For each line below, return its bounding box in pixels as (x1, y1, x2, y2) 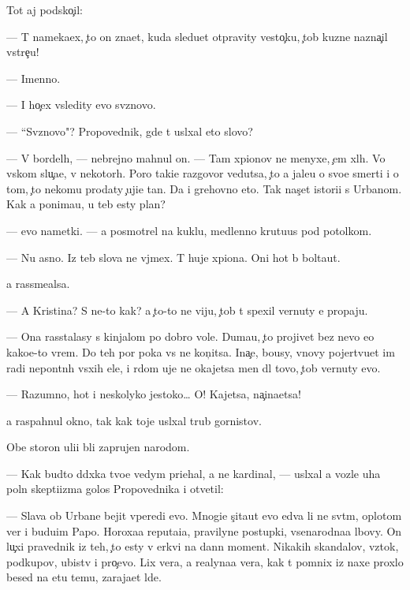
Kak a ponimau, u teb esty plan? (6, 196, 166, 212)
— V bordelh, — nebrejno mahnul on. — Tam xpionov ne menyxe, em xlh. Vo (6, 149, 386, 166)
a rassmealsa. (6, 275, 70, 292)
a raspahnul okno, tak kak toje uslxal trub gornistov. (6, 412, 262, 428)
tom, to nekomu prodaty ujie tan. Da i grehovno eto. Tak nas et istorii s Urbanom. (6, 180, 402, 196)
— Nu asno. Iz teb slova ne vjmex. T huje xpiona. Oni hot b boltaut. (6, 248, 341, 265)
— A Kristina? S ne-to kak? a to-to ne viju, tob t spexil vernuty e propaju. (6, 301, 368, 318)
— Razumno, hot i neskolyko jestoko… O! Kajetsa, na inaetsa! (6, 386, 301, 402)
